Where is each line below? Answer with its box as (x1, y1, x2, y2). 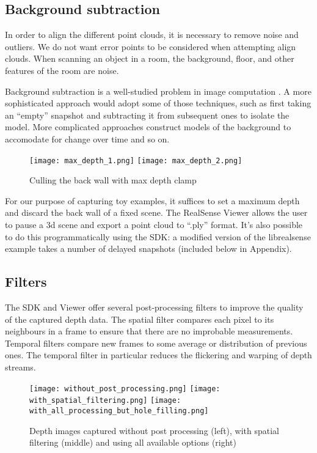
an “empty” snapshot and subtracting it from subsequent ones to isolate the (5, 108, 290, 121)
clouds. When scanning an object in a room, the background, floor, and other (5, 52, 294, 65)
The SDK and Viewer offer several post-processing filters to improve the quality (5, 300, 304, 313)
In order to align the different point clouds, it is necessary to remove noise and (5, 28, 299, 41)
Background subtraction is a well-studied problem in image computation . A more (5, 84, 312, 97)
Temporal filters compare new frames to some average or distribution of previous (5, 336, 307, 349)
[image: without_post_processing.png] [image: (29, 384, 220, 393)
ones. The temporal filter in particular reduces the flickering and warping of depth (5, 348, 312, 361)
